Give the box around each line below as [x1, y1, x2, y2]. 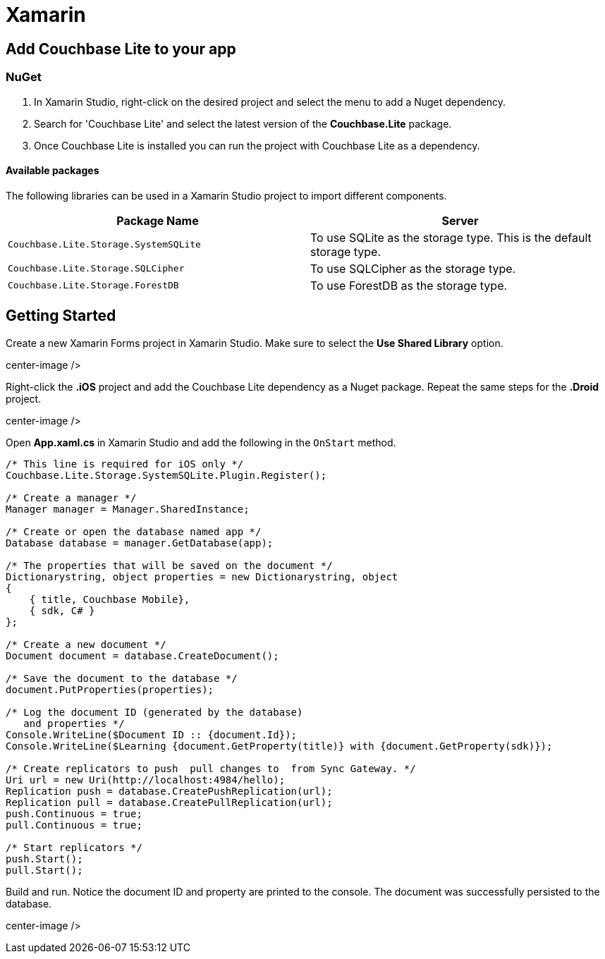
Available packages [6, 164, 99, 177]
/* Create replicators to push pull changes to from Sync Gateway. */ [6, 762, 416, 774]
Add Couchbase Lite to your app [6, 39, 236, 58]
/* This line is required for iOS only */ [6, 458, 244, 470]
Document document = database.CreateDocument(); [6, 649, 279, 661]
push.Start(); [6, 853, 83, 865]
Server [441, 213, 479, 228]
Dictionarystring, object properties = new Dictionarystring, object [6, 570, 398, 582]
